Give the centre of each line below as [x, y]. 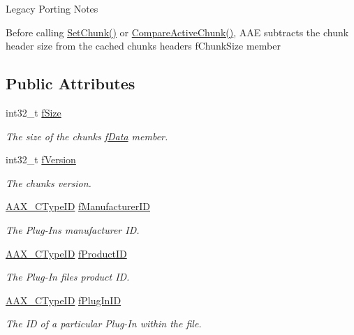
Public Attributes [71, 83]
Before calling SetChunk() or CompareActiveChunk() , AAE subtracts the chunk [177, 32]
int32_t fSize [34, 112]
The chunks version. [49, 183]
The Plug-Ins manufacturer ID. [73, 229]
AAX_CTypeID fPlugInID [64, 300]
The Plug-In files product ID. [68, 277]
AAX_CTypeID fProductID [66, 253]
